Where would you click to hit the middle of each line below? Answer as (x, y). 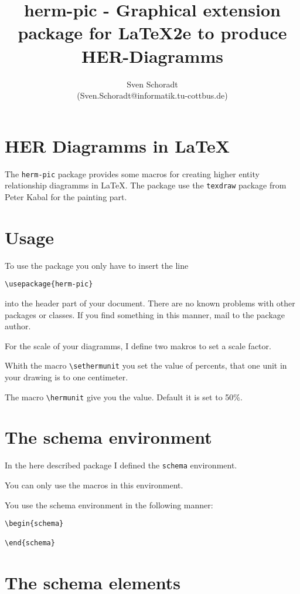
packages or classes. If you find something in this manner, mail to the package (145, 314)
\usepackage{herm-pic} (49, 284)
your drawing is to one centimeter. (67, 377)
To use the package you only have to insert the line (97, 265)
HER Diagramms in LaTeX (117, 145)
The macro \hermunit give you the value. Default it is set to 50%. (124, 396)
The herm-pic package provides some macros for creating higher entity (132, 173)
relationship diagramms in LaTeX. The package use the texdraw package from (146, 185)
